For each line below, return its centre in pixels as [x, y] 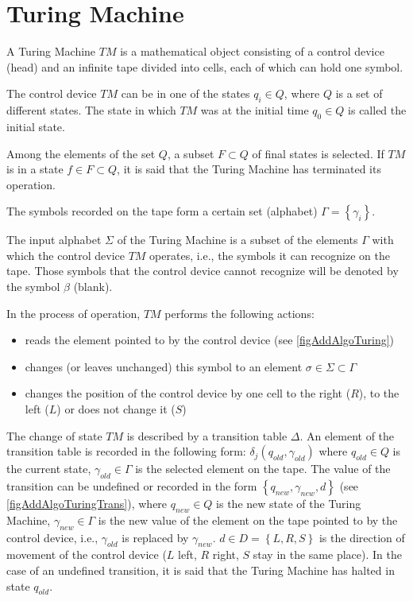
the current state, [49, 469]
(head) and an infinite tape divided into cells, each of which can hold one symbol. [205, 66]
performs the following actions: [239, 313]
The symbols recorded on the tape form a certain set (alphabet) [162, 211]
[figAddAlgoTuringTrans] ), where [87, 504]
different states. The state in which [91, 110]
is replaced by [155, 537]
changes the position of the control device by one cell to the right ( [188, 393]
